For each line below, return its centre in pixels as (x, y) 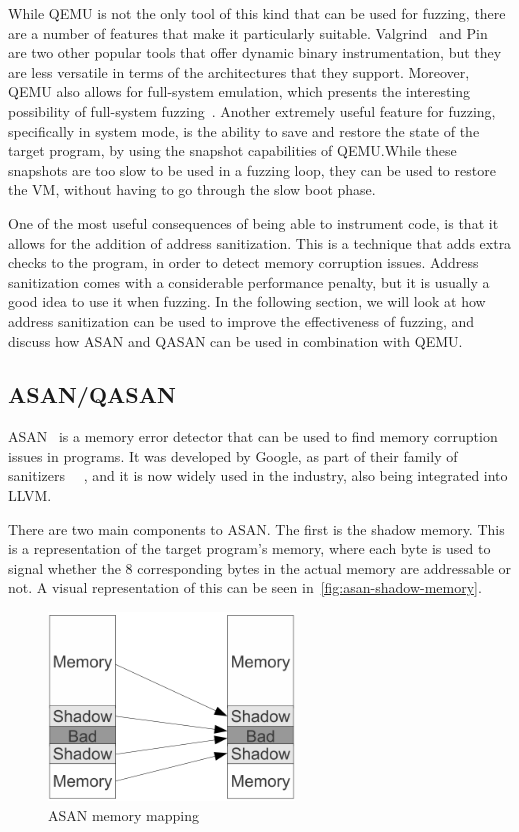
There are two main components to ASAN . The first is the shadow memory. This (256, 528)
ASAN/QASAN (92, 394)
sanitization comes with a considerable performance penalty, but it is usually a (249, 281)
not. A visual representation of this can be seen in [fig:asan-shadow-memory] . (245, 587)
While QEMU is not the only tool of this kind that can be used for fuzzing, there (257, 13)
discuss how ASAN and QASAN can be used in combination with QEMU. (235, 340)
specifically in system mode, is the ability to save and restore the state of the (244, 130)
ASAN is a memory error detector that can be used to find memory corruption (253, 436)
